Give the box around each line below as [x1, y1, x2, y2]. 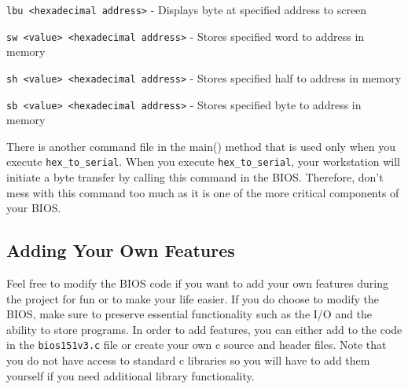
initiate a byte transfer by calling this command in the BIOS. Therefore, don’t [6, 169, 384, 185]
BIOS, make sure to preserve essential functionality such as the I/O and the [6, 306, 373, 322]
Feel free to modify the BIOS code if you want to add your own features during [6, 275, 388, 292]
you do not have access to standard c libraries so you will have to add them [6, 352, 370, 369]
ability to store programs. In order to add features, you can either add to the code [6, 321, 402, 337]
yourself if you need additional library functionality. [6, 367, 255, 383]
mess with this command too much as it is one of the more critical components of [6, 184, 399, 200]
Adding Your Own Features [6, 238, 235, 262]
